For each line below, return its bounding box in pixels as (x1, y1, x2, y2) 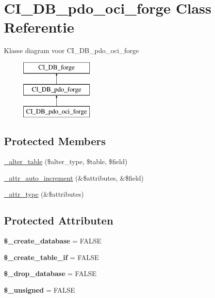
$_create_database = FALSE (4, 236, 101, 246)
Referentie (4, 17, 74, 37)
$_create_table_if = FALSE (4, 252, 99, 262)
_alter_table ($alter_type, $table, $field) (4, 156, 128, 167)
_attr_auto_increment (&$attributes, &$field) (4, 172, 144, 183)
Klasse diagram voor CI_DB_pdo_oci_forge (4, 45, 139, 56)
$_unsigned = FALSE (4, 284, 75, 295)
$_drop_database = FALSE (4, 268, 97, 279)
